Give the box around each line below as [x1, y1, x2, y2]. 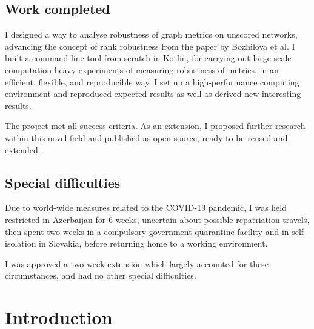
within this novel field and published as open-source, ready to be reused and [5, 131, 288, 144]
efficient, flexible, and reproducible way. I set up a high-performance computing [5, 75, 299, 88]
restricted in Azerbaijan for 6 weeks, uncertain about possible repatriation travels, [5, 213, 310, 225]
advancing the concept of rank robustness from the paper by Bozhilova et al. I [5, 39, 295, 52]
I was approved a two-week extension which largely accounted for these [5, 257, 269, 270]
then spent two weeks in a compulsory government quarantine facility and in [5, 225, 289, 238]
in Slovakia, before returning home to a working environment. [39, 237, 268, 250]
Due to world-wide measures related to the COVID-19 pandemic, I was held [5, 201, 287, 214]
